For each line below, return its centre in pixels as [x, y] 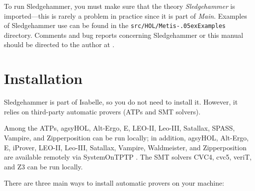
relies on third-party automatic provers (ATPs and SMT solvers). [102, 111]
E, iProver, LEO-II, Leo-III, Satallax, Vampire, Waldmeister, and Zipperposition [125, 147]
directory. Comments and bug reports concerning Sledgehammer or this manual [124, 35]
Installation [43, 78]
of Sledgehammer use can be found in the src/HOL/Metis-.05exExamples [115, 25]
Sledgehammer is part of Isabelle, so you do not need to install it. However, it [121, 102]
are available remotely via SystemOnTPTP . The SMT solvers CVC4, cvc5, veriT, [128, 157]
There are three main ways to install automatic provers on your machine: [114, 183]
